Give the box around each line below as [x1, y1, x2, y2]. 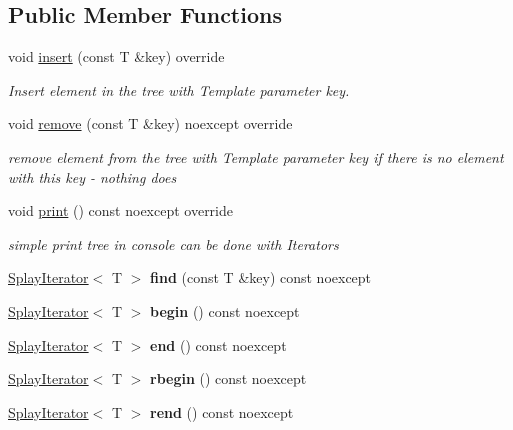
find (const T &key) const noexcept [150, 267, 372, 288]
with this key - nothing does [8, 166, 177, 187]
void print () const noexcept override [8, 200, 233, 221]
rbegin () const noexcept [150, 368, 307, 389]
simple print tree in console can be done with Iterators [8, 233, 339, 254]
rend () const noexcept [150, 401, 294, 422]
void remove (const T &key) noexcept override [8, 113, 293, 134]
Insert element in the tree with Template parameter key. [8, 79, 350, 100]
